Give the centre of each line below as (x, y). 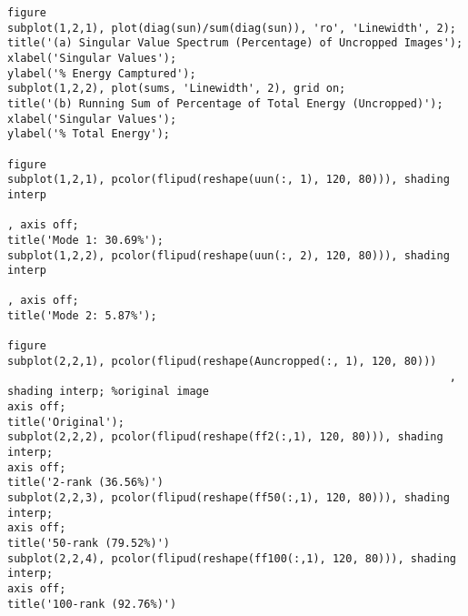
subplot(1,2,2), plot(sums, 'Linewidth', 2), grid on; (177, 89)
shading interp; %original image (108, 392)
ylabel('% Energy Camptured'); (102, 73)
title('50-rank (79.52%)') (89, 543)
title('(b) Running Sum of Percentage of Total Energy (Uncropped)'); (225, 103)
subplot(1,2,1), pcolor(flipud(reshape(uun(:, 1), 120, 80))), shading (229, 180)
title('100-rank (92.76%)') (92, 604)
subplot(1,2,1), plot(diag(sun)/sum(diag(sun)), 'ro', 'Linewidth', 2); (232, 28)
